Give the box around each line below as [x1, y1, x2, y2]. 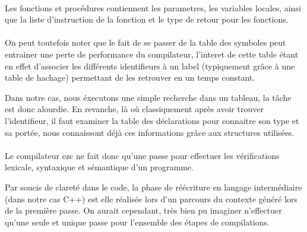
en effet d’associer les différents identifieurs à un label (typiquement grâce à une [5, 59, 295, 72]
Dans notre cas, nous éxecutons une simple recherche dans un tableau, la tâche [5, 91, 292, 103]
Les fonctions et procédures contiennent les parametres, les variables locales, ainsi [5, 1, 301, 14]
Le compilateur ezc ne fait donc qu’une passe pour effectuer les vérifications [5, 149, 280, 161]
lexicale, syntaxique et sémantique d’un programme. [5, 161, 194, 173]
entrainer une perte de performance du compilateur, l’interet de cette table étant [5, 47, 299, 60]
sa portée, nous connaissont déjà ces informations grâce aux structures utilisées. [5, 126, 295, 138]
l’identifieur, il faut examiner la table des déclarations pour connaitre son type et [5, 114, 299, 126]
